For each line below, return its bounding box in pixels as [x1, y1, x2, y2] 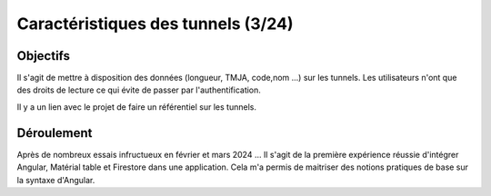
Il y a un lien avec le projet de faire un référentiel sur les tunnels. [16, 101, 256, 113]
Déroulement [16, 125, 93, 141]
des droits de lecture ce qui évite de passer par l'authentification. [16, 84, 261, 95]
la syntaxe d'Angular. [16, 174, 95, 185]
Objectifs [16, 48, 71, 64]
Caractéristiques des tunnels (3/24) [16, 14, 295, 34]
